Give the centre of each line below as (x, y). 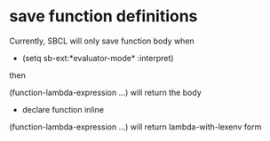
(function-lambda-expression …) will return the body (105, 92)
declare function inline (63, 109)
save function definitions (103, 16)
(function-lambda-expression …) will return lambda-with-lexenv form (135, 127)
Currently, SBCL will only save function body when (102, 41)
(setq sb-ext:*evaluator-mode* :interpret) (98, 58)
